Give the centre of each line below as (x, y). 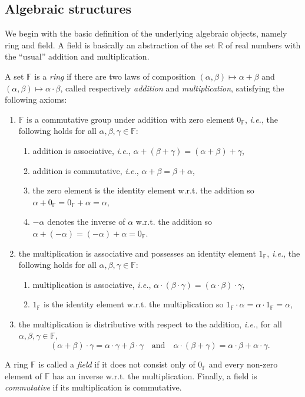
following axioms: (36, 99)
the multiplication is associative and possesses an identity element (137, 253)
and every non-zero (243, 364)
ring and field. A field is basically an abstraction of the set (110, 45)
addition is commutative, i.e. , (86, 170)
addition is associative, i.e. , (82, 150)
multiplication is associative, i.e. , (92, 284)
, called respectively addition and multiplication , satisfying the (172, 88)
